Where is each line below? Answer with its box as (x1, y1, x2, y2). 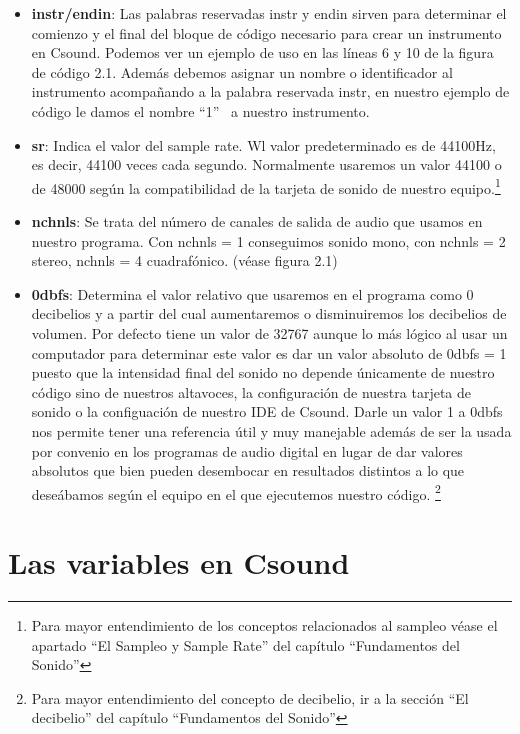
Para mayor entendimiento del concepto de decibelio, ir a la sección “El (31, 687, 469, 708)
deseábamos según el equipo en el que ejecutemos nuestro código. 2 (31, 480, 441, 504)
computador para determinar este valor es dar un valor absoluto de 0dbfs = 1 (31, 342, 507, 363)
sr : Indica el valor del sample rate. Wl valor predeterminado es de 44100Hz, (31, 134, 496, 155)
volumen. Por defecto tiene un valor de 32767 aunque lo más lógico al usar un (31, 322, 508, 343)
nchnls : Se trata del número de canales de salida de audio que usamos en (31, 211, 483, 231)
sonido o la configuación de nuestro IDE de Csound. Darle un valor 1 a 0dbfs (31, 401, 503, 422)
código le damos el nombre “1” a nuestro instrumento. (31, 100, 370, 121)
